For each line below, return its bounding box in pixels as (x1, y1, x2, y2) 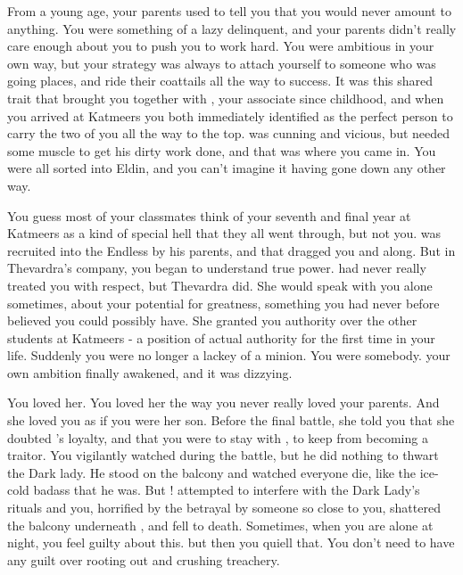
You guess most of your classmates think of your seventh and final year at (7, 206, 411, 225)
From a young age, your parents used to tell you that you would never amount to (7, 2, 451, 20)
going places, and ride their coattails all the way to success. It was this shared (7, 71, 434, 90)
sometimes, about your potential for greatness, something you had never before (7, 293, 440, 312)
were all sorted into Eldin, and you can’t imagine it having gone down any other (7, 159, 446, 177)
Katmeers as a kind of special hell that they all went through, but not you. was (7, 224, 442, 242)
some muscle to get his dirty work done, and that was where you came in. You (7, 141, 436, 160)
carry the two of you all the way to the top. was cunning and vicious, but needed (7, 124, 451, 143)
